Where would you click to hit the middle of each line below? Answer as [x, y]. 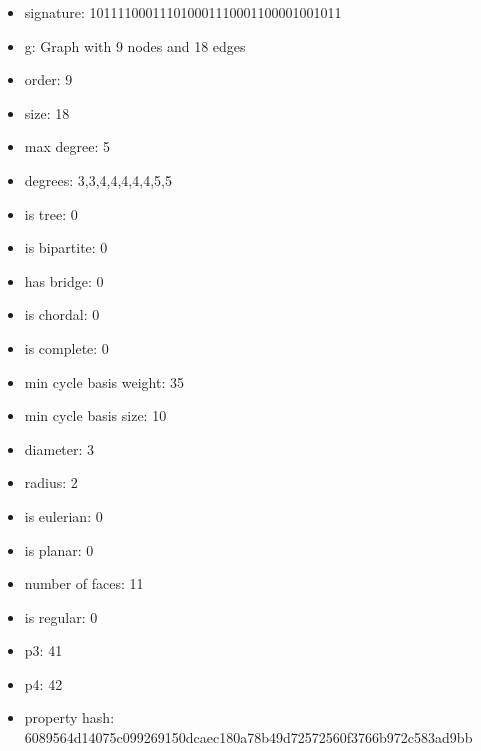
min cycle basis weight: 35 [104, 381]
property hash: [69, 717]
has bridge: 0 [64, 280]
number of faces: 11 [84, 583]
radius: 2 [51, 482]
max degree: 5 [67, 146]
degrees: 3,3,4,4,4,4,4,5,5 [98, 179]
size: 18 [47, 112]
